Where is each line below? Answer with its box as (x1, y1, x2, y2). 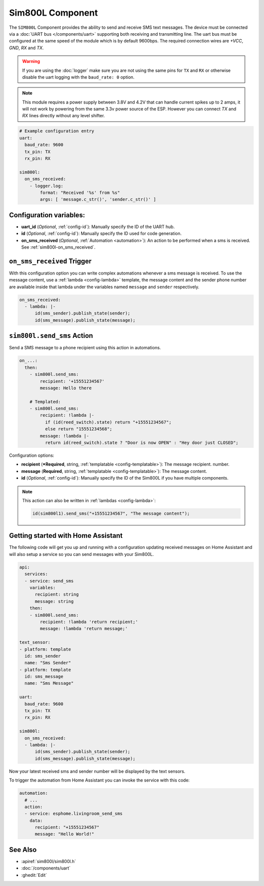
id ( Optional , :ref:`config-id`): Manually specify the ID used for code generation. (21, 231, 182, 236)
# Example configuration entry (19, 128, 95, 134)
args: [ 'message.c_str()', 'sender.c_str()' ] (40, 197, 156, 202)
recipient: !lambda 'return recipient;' (40, 619, 138, 625)
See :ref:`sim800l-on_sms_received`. (21, 244, 95, 250)
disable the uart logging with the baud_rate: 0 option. (22, 74, 134, 80)
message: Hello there (40, 385, 92, 391)
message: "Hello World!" (35, 831, 95, 837)
